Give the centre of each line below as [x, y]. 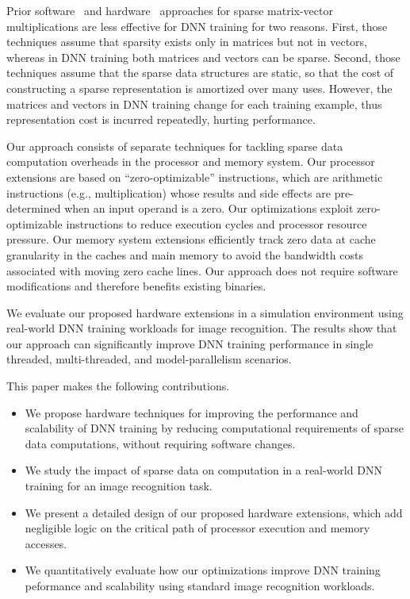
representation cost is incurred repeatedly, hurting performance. [161, 119]
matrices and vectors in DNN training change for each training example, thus [194, 104]
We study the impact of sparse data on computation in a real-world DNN [203, 470]
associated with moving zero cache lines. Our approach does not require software [202, 270]
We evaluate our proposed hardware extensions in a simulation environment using [205, 312]
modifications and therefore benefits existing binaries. [136, 286]
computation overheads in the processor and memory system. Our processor [191, 161]
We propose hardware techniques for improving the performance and [192, 412]
